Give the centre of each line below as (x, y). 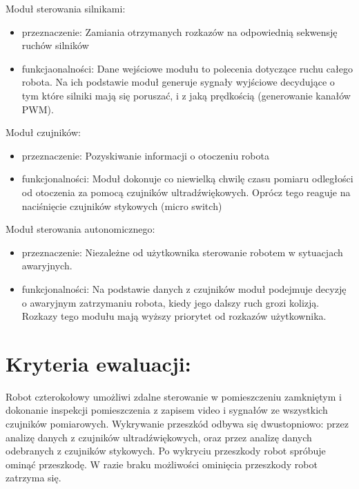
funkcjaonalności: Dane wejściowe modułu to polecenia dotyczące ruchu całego (187, 68)
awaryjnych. (47, 266)
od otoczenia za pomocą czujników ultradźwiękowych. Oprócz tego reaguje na (186, 192)
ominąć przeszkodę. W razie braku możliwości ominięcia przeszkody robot (162, 464)
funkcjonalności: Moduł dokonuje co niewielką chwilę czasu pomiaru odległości (187, 179)
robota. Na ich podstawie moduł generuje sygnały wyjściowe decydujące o (178, 82)
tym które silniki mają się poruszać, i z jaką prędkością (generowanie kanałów (186, 95)
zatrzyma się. (33, 478)
